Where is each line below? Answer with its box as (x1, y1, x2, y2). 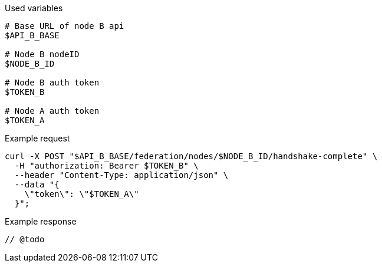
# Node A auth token (5, 106, 100, 116)
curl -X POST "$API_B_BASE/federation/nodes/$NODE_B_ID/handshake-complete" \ (5, 151, 378, 161)
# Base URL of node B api (5, 21, 124, 31)
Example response (5, 216, 77, 226)
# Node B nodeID (5, 50, 80, 59)
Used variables (5, 3, 63, 13)
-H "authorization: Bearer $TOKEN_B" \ (14, 161, 199, 170)
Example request (5, 133, 70, 143)
